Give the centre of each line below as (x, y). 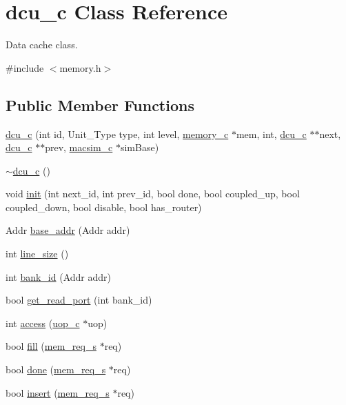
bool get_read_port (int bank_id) (79, 300)
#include (25, 67)
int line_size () (37, 254)
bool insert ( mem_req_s (58, 392)
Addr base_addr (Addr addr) (68, 230)
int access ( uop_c (43, 323)
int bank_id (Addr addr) (58, 276)
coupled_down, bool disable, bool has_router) (104, 207)
